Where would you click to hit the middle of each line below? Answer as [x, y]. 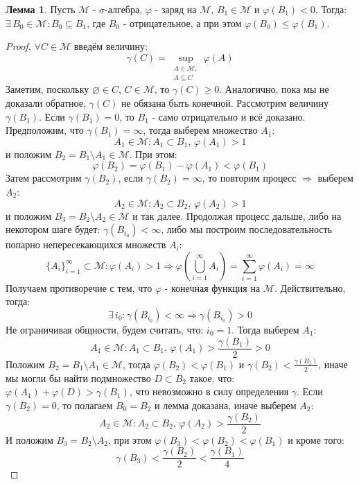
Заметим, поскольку [47, 89]
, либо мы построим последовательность [247, 229]
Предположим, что [45, 130]
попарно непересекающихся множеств [86, 244]
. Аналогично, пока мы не [274, 89]
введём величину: [111, 46]
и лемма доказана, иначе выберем [226, 405]
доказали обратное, [46, 103]
